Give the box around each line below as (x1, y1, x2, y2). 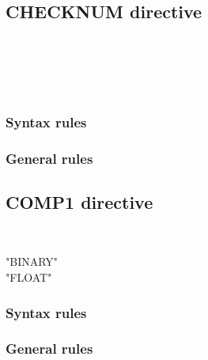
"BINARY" (6, 253, 59, 270)
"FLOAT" (6, 269, 52, 286)
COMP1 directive (6, 190, 153, 214)
